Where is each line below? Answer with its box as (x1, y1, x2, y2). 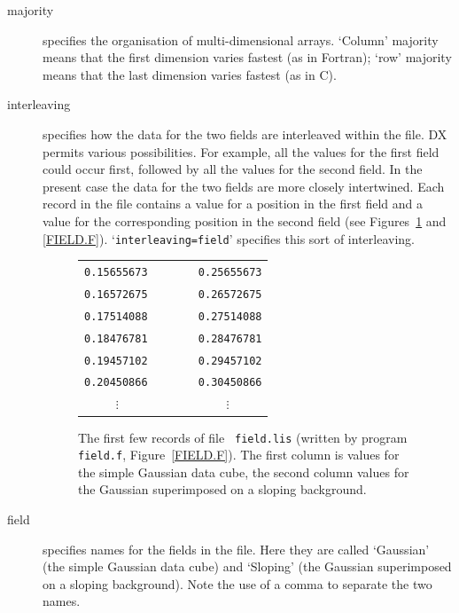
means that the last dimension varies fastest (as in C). (43, 65, 337, 83)
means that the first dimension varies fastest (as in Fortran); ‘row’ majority (43, 48, 452, 67)
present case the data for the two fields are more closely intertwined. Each (43, 177, 445, 195)
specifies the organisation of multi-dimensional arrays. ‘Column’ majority (43, 30, 439, 49)
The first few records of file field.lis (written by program (78, 428, 408, 446)
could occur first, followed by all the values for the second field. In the (43, 160, 423, 178)
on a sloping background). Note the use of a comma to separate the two (43, 574, 432, 593)
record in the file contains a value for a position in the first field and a (43, 194, 423, 213)
